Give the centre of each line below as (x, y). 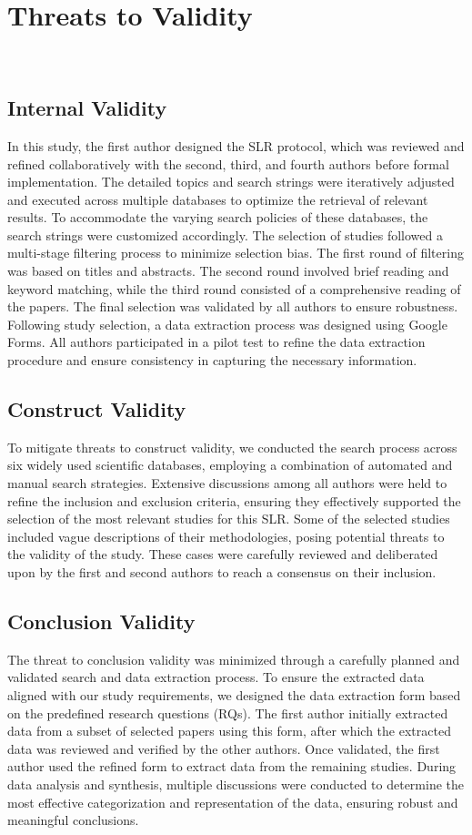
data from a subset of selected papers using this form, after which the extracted (229, 731)
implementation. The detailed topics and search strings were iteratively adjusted (231, 182)
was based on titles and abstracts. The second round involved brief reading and (228, 271)
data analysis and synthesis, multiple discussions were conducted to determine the (236, 784)
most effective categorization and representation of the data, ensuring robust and (233, 802)
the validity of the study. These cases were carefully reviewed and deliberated (223, 554)
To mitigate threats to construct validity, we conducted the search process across (232, 447)
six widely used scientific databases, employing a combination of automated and (230, 465)
